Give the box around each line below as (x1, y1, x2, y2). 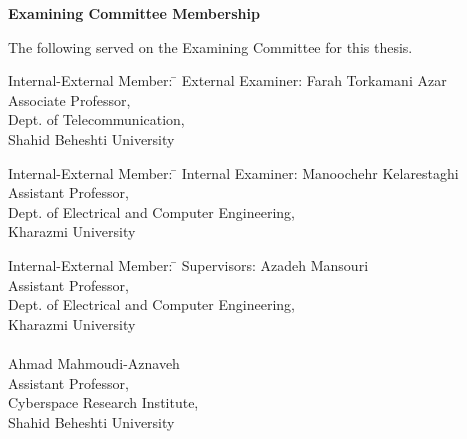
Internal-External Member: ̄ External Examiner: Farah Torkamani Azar (8, 70, 447, 91)
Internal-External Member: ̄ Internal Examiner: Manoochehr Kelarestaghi (8, 162, 459, 183)
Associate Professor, (8, 89, 131, 110)
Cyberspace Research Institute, (8, 392, 199, 413)
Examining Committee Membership (8, 3, 260, 23)
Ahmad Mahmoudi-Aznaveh (8, 352, 180, 373)
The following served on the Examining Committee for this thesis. (8, 36, 413, 57)
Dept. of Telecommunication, (8, 109, 185, 130)
